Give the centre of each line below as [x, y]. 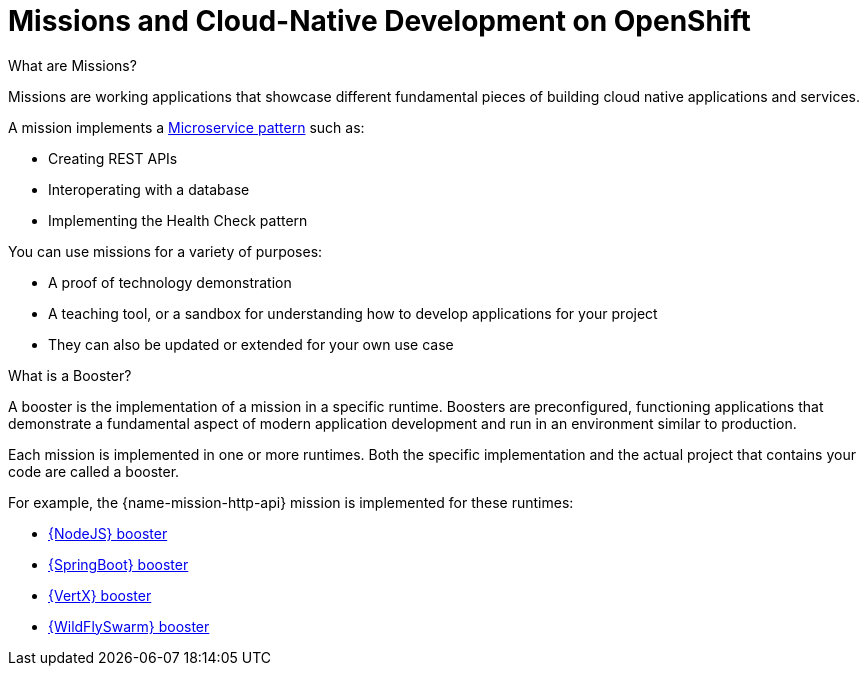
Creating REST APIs [113, 158]
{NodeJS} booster [108, 533]
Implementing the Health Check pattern [178, 220]
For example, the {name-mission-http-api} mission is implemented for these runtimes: [291, 502]
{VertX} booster [100, 595]
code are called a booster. [94, 471]
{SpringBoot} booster [118, 564]
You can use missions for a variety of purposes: [165, 251]
